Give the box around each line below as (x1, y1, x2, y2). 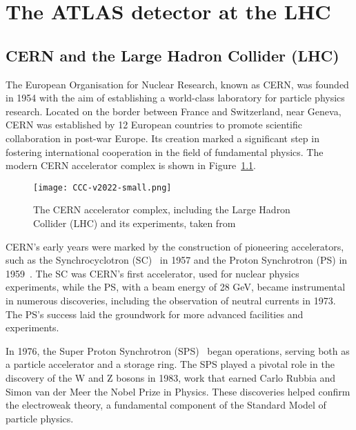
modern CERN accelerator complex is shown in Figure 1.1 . (6, 158, 256, 173)
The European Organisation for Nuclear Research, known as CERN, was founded (6, 77, 349, 91)
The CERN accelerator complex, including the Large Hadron (33, 202, 290, 217)
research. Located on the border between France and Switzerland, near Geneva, (6, 104, 342, 118)
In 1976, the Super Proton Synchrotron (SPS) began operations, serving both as (6, 343, 350, 358)
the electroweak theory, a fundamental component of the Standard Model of (6, 398, 326, 412)
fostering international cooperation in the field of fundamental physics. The (6, 144, 324, 159)
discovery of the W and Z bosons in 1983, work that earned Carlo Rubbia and (6, 370, 336, 384)
